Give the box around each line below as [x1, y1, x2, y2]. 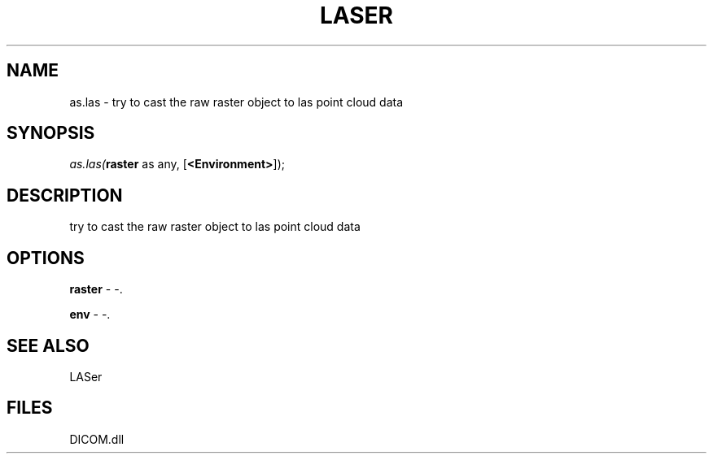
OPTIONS [7, 247, 85, 268]
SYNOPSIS [7, 123, 95, 144]
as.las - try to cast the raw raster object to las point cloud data [69, 94, 404, 109]
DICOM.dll [69, 432, 125, 446]
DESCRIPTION [7, 184, 123, 206]
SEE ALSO [7, 335, 90, 356]
